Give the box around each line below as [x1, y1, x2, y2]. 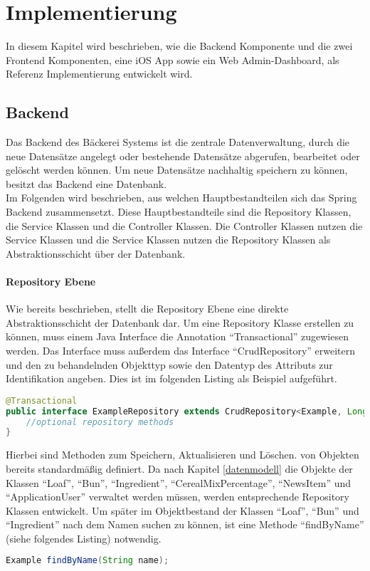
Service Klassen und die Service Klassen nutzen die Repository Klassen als [6, 232, 331, 247]
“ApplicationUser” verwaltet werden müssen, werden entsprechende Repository [6, 489, 349, 504]
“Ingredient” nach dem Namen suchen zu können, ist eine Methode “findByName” [6, 517, 364, 532]
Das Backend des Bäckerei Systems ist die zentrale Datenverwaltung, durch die [6, 135, 350, 150]
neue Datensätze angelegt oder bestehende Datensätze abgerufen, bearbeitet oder [6, 148, 360, 163]
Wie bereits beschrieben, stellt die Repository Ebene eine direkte [6, 301, 289, 316]
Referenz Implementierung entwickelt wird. [6, 66, 193, 81]
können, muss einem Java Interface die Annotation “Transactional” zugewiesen [6, 329, 349, 344]
